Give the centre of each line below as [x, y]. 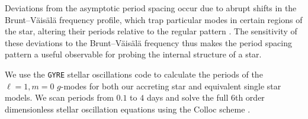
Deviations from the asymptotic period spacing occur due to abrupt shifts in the [151, 8]
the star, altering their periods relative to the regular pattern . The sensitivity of [151, 31]
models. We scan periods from [59, 97]
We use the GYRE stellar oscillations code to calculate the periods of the [134, 74]
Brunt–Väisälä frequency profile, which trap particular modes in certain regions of [154, 19]
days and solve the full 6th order [206, 97]
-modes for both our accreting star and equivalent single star [171, 86]
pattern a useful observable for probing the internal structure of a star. [133, 54]
